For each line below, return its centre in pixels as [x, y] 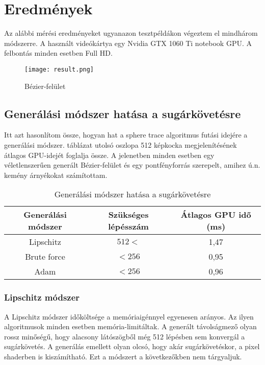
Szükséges [128, 215]
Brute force [45, 257]
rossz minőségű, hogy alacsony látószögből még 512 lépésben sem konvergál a [125, 336]
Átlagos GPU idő [216, 215]
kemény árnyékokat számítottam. [56, 175]
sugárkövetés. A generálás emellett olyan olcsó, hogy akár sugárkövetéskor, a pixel [132, 346]
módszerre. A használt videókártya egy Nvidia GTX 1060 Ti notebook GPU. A [128, 43]
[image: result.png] [59, 69]
